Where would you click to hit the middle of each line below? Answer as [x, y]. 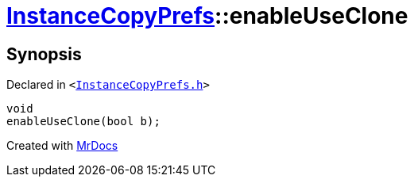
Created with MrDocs [62, 146]
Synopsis [44, 54]
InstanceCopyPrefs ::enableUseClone [207, 16]
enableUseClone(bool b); [83, 122]
